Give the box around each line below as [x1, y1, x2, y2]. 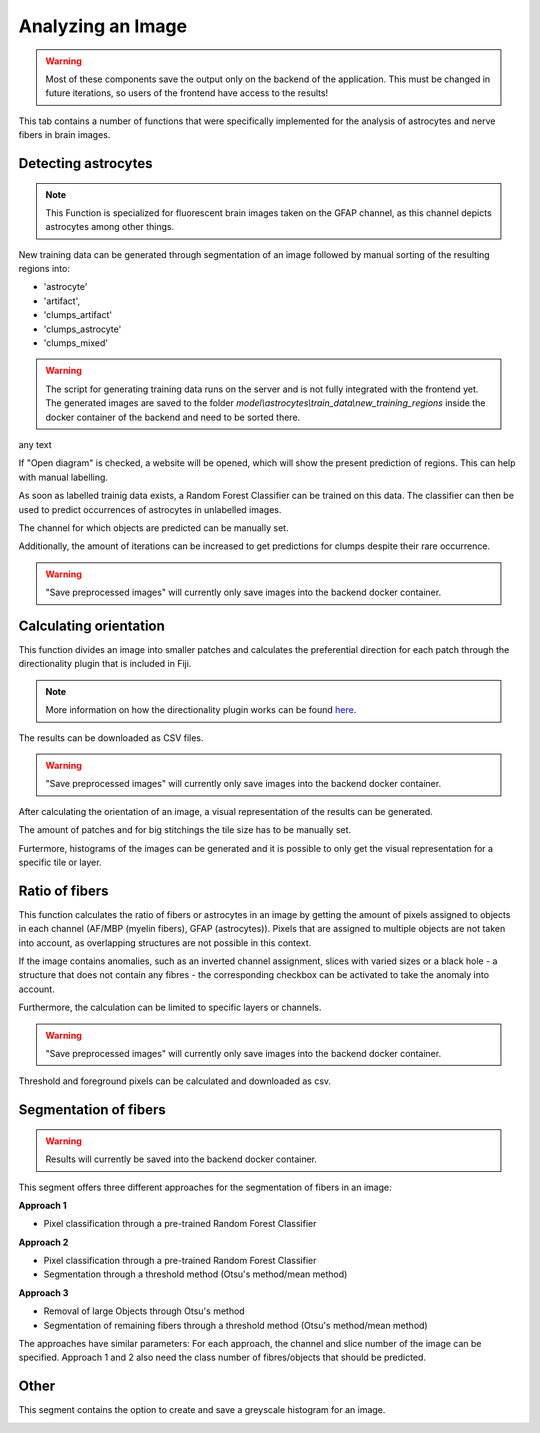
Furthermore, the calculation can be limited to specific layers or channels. [18, 1001, 322, 1014]
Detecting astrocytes [18, 155, 154, 172]
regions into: [18, 263, 70, 275]
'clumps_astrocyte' [43, 323, 122, 335]
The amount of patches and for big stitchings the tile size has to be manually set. [18, 824, 352, 836]
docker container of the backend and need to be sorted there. [45, 411, 301, 423]
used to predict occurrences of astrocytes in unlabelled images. [18, 503, 282, 515]
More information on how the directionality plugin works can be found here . [45, 704, 357, 716]
